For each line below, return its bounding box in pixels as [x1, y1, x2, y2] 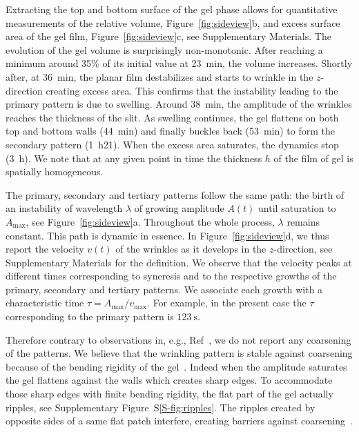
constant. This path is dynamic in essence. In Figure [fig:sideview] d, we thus [6, 228, 329, 242]
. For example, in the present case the [147, 295, 307, 310]
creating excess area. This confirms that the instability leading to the [46, 83, 338, 97]
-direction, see [273, 242, 333, 256]
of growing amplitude [134, 201, 224, 215]
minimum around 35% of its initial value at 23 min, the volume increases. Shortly [6, 56, 353, 70]
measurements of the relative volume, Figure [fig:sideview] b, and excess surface [6, 15, 340, 30]
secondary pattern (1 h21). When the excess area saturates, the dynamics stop [6, 137, 339, 151]
